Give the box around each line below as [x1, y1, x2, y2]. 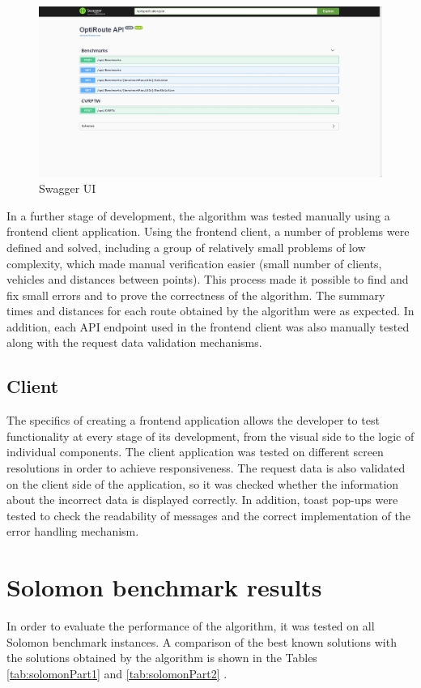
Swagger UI [39, 180, 96, 197]
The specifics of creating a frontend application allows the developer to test [6, 412, 380, 429]
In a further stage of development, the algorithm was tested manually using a [6, 207, 390, 224]
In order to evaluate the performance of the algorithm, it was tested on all [6, 617, 375, 635]
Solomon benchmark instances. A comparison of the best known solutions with [6, 633, 397, 650]
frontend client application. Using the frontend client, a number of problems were [6, 223, 410, 240]
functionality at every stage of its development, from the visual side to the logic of [6, 427, 415, 444]
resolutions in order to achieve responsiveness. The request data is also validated [6, 459, 406, 476]
